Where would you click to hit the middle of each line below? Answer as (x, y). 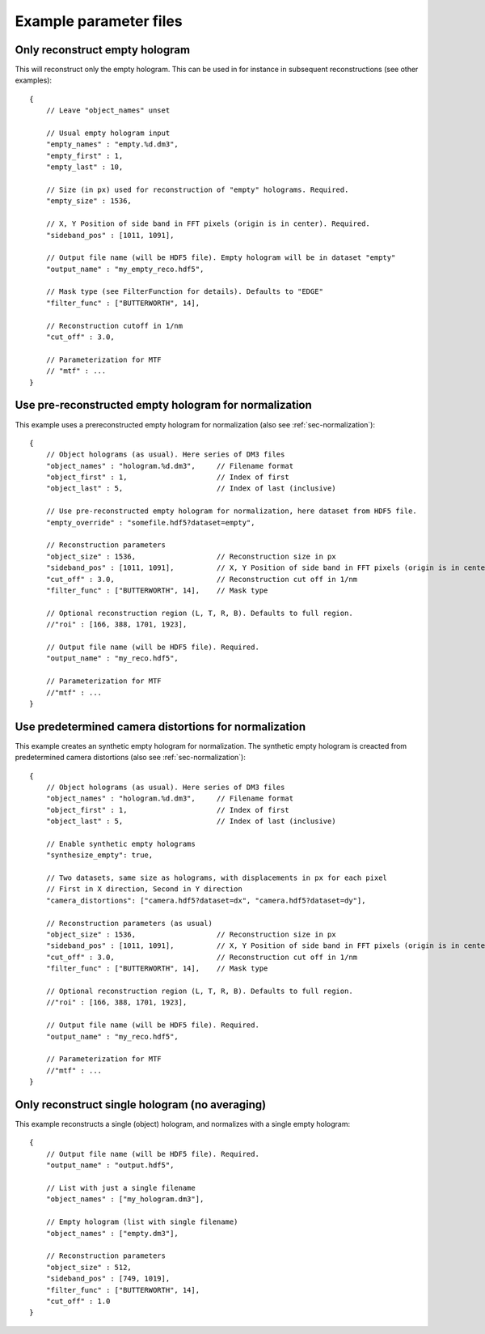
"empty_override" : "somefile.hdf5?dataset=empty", (150, 523)
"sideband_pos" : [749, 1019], (108, 1279)
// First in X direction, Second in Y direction (144, 889)
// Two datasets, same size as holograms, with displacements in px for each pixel (217, 878)
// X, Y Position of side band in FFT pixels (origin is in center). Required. (208, 224)
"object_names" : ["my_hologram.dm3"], (125, 1199)
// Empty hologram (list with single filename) (142, 1222)
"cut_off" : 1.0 (78, 1301)
